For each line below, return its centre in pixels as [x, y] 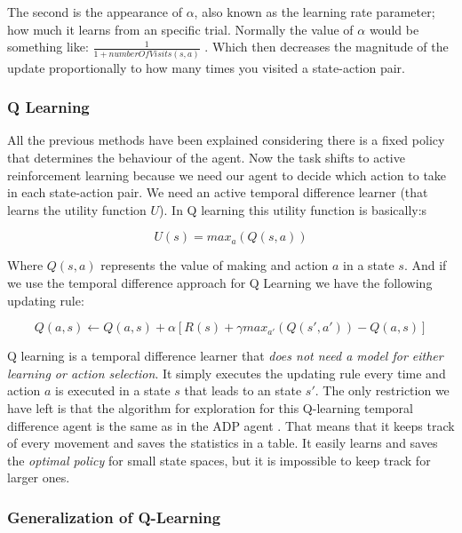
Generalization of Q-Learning [114, 517]
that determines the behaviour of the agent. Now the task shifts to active [206, 157]
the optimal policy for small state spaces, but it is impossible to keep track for [219, 460]
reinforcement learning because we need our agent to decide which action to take [227, 175]
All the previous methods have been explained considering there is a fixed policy [226, 140]
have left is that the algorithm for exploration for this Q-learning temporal [210, 407]
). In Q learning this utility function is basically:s [293, 209]
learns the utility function [77, 209]
